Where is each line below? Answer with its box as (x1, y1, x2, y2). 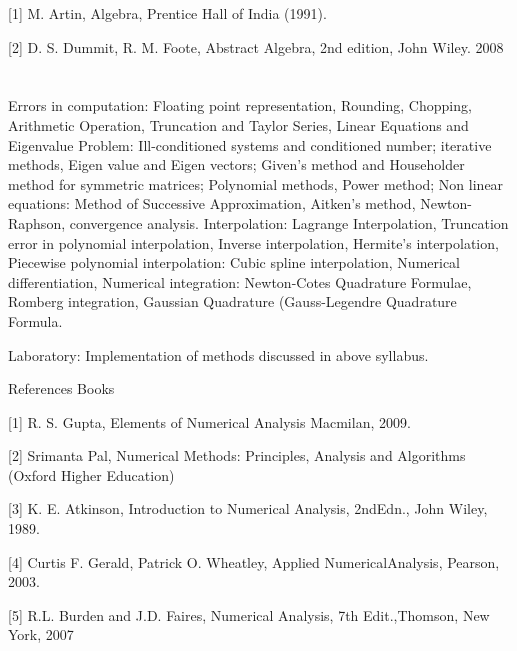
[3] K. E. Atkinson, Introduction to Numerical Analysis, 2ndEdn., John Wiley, (8, 498, 488, 519)
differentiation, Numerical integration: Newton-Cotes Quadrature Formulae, (8, 271, 472, 292)
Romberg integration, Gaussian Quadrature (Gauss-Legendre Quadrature (8, 291, 457, 312)
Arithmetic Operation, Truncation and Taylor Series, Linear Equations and (8, 114, 469, 135)
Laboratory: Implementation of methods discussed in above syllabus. (8, 344, 429, 365)
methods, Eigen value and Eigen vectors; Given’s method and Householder (8, 154, 465, 175)
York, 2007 (8, 624, 74, 645)
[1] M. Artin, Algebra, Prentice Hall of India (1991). (8, 3, 327, 23)
